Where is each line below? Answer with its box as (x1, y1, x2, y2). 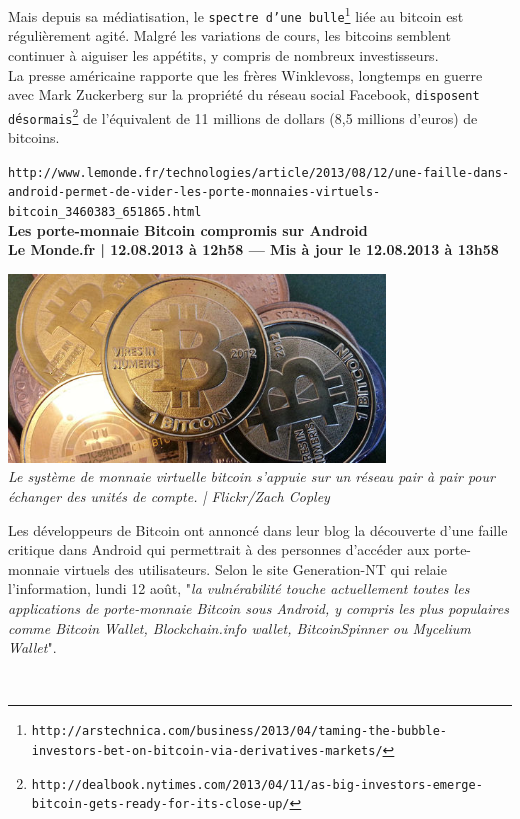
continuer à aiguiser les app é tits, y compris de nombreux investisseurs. (8, 44, 439, 65)
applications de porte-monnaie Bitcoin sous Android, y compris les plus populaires (8, 597, 509, 618)
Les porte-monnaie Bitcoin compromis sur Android (8, 219, 368, 240)
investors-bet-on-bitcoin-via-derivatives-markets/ (31, 743, 383, 758)
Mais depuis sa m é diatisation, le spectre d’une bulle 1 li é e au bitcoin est (8, 3, 464, 26)
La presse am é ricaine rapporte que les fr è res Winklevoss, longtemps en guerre (8, 64, 483, 85)
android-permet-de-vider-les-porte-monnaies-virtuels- (8, 185, 381, 200)
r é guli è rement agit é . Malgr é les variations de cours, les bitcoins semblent (8, 25, 451, 46)
